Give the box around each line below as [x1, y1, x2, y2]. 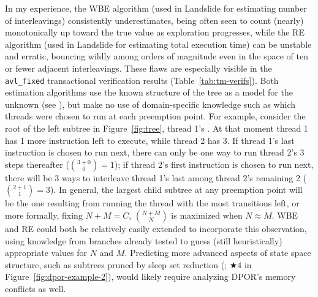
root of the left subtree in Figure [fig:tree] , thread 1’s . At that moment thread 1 [5, 122, 308, 134]
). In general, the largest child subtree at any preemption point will [50, 183, 303, 196]
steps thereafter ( [5, 157, 69, 170]
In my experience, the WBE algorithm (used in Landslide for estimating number [5, 2, 307, 14]
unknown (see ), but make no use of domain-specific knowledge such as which [5, 97, 296, 110]
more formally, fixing [5, 208, 83, 221]
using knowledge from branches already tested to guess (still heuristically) [5, 234, 282, 247]
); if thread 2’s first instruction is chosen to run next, [114, 157, 314, 170]
